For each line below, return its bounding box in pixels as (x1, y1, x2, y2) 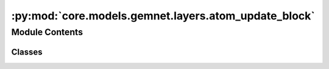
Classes (11, 47, 43, 57)
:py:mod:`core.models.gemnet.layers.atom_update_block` (11, 9, 315, 22)
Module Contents (11, 27, 83, 38)
